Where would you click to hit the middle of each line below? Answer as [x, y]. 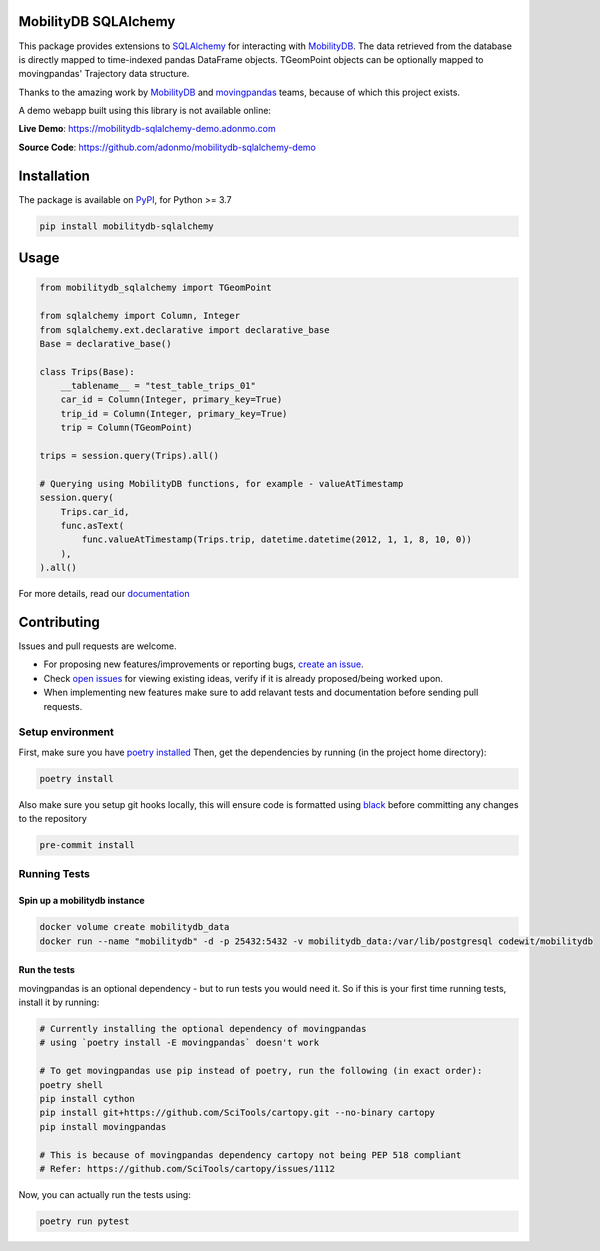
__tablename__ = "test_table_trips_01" [158, 386]
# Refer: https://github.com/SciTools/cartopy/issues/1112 [187, 1168]
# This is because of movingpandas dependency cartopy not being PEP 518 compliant [250, 1154]
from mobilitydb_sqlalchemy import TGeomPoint [155, 288]
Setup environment [66, 732]
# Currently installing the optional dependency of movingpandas [203, 1028]
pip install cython [87, 1098]
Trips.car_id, [95, 511]
